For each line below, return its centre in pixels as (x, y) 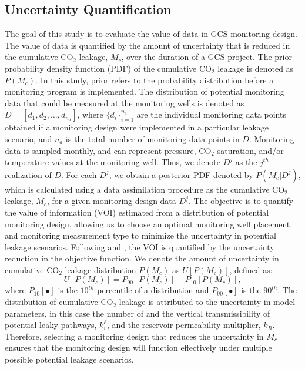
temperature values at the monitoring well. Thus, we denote (113, 162)
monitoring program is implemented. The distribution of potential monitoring (145, 91)
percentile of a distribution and (153, 290)
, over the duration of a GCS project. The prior (207, 57)
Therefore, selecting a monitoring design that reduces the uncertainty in (134, 336)
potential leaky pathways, (51, 325)
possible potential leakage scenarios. (69, 359)
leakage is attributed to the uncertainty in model (207, 302)
